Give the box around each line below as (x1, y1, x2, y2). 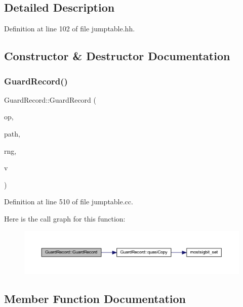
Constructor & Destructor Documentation (4, 48, 230, 64)
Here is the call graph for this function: (4, 213, 126, 224)
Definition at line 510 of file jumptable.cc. (4, 196, 133, 207)
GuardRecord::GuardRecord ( (4, 94, 96, 105)
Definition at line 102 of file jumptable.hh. (4, 23, 135, 34)
